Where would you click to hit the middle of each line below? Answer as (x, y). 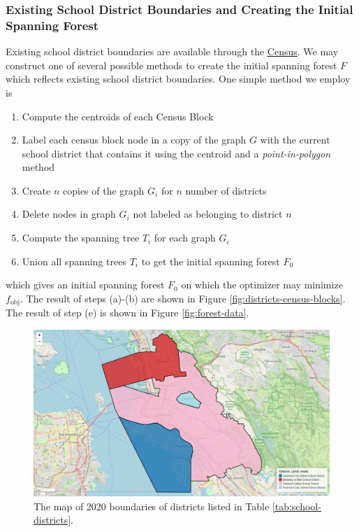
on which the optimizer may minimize (262, 285)
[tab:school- (296, 506)
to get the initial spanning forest (211, 261)
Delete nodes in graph (69, 214)
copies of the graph (104, 190)
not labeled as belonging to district (208, 214)
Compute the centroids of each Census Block (118, 116)
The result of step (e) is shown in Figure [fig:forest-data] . (127, 313)
